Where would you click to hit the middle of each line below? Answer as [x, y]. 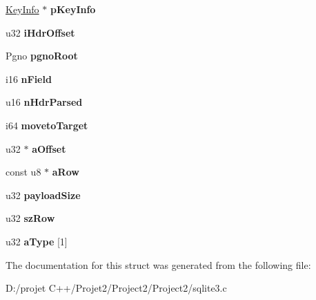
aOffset [49, 148]
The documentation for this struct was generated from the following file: [158, 264]
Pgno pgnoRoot [42, 56]
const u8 [23, 172]
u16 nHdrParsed [44, 102]
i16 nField [29, 78]
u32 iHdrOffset [40, 32]
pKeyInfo [73, 9]
